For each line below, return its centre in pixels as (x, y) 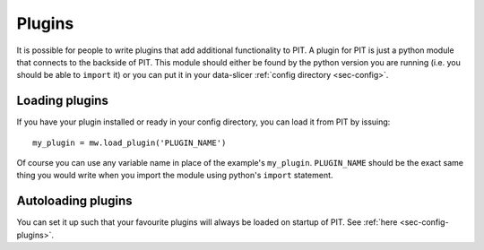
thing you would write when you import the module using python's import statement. (175, 176)
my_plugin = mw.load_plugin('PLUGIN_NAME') (130, 142)
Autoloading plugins (75, 201)
